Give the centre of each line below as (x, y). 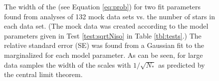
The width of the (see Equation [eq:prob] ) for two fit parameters (103, 6)
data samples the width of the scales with (68, 64)
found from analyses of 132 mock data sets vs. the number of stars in (109, 16)
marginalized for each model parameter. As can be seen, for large (104, 55)
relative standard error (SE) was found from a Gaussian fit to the (104, 45)
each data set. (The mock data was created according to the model (106, 26)
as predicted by (182, 64)
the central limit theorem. (43, 74)
